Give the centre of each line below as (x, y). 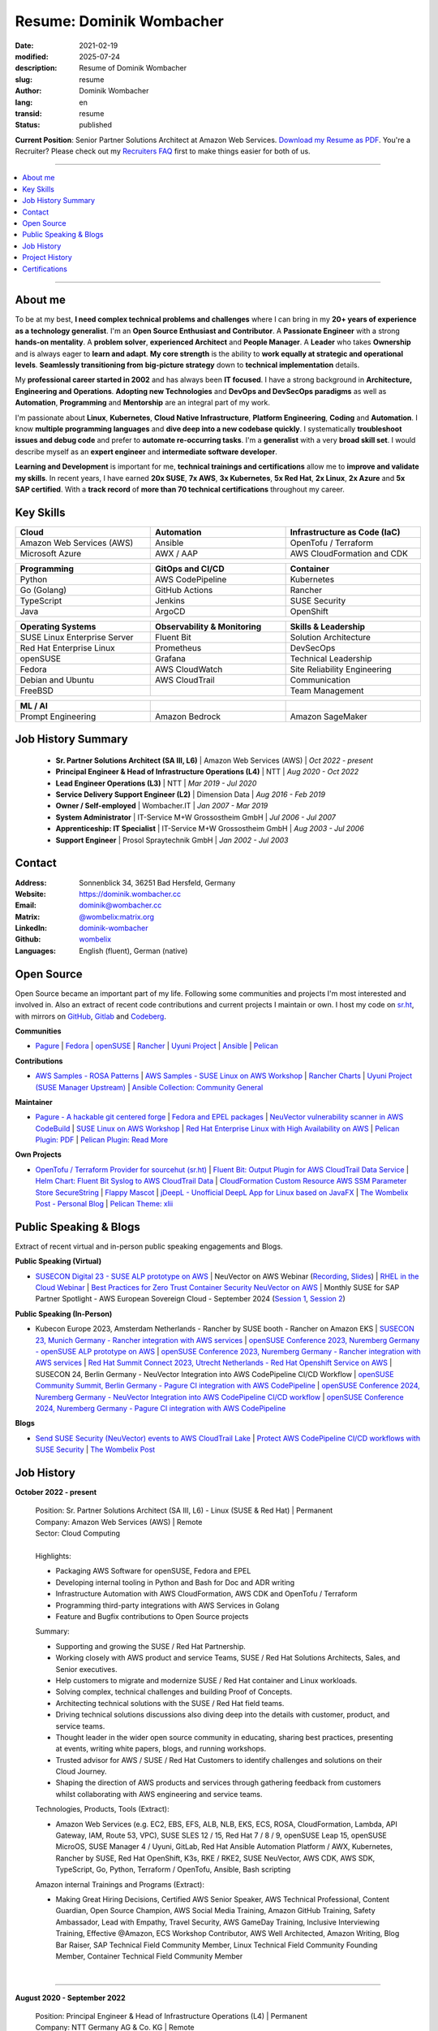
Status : (28, 125)
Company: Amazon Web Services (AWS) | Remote (119, 1522)
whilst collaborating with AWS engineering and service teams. (159, 1794)
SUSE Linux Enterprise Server (77, 637)
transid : (28, 113)
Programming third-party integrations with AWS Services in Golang (167, 1605)
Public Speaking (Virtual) (58, 1261)
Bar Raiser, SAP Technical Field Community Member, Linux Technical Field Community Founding (217, 1945)
